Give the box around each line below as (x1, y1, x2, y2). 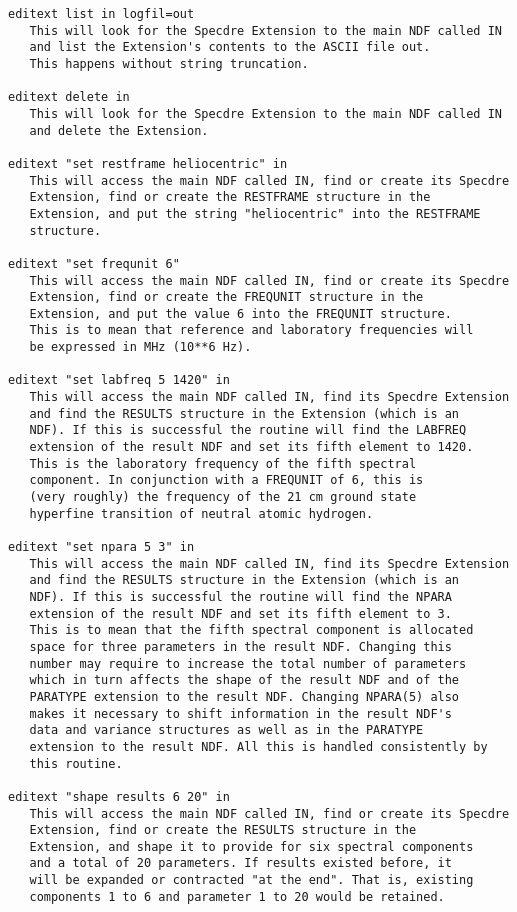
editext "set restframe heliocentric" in (8, 156, 288, 171)
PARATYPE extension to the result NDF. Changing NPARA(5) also (29, 689, 460, 704)
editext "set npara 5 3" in (8, 540, 195, 554)
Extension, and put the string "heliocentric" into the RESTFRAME (29, 206, 481, 221)
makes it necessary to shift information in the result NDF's (29, 706, 452, 721)
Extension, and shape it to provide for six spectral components (29, 839, 474, 854)
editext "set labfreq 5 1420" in (8, 373, 230, 388)
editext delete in (8, 90, 130, 105)
